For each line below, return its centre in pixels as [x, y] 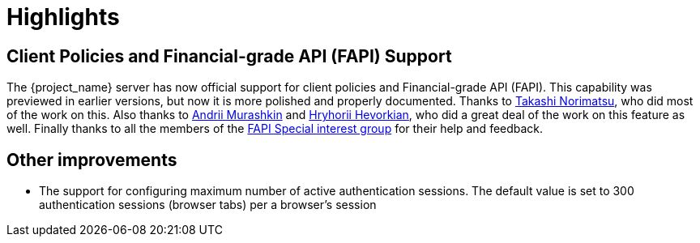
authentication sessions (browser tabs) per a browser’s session [208, 205]
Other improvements [92, 160]
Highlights [63, 17]
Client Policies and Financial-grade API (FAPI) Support [229, 56]
